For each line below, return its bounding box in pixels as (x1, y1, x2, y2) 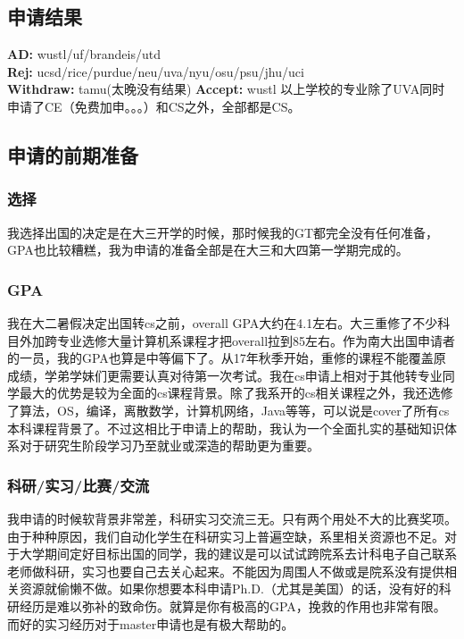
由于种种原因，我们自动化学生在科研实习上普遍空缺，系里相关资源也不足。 (7, 526, 444, 545)
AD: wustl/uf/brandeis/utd (7, 45, 161, 63)
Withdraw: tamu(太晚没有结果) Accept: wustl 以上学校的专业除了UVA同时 (7, 80, 445, 98)
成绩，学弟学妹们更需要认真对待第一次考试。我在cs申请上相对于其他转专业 (7, 366, 443, 384)
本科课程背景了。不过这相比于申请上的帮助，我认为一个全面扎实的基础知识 (7, 418, 444, 437)
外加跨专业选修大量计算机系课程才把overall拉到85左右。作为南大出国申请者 (19, 331, 456, 349)
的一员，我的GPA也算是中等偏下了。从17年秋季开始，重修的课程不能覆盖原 (7, 349, 446, 367)
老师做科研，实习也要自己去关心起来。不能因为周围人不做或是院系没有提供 (7, 561, 444, 580)
